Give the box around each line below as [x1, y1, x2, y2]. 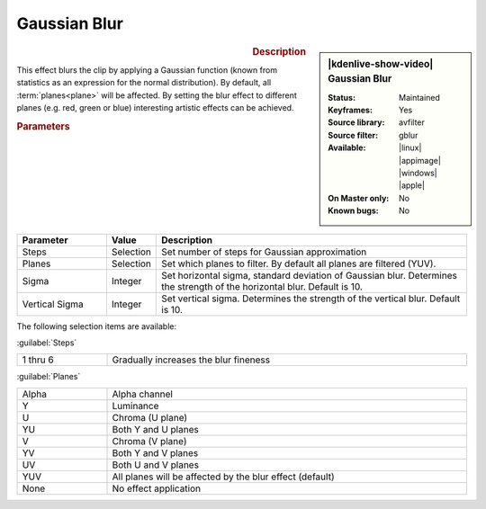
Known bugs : [328, 205, 380, 216]
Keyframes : [328, 104, 373, 116]
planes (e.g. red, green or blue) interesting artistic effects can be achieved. [16, 102, 294, 112]
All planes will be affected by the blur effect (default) [112, 470, 335, 483]
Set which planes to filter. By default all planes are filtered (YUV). [161, 257, 436, 270]
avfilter [399, 117, 425, 128]
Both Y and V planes [112, 446, 199, 459]
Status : [328, 92, 355, 103]
